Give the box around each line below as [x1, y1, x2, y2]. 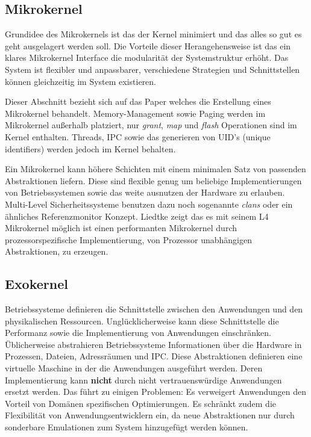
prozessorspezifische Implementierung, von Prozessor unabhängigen [5, 233, 252, 246]
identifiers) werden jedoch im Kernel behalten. [5, 142, 176, 155]
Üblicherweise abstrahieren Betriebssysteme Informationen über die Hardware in [5, 338, 302, 350]
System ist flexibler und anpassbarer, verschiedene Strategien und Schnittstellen [5, 63, 300, 75]
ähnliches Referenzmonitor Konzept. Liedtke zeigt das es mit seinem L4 [5, 209, 269, 222]
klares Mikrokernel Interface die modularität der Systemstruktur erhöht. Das [5, 51, 289, 64]
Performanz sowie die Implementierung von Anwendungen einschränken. [5, 326, 271, 339]
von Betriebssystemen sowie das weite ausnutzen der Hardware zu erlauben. [5, 186, 285, 199]
